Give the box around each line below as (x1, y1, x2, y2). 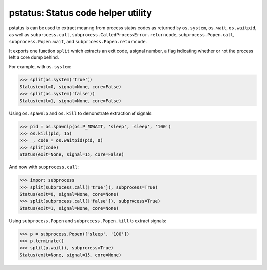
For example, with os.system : (9, 63, 72, 69)
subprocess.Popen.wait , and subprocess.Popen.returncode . (9, 39, 147, 45)
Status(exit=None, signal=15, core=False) (19, 152, 124, 157)
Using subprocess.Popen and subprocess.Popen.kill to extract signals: (9, 218, 167, 224)
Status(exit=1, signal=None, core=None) (19, 205, 119, 211)
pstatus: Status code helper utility (9, 7, 152, 18)
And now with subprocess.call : (9, 164, 79, 170)
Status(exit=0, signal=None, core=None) (19, 191, 119, 197)
